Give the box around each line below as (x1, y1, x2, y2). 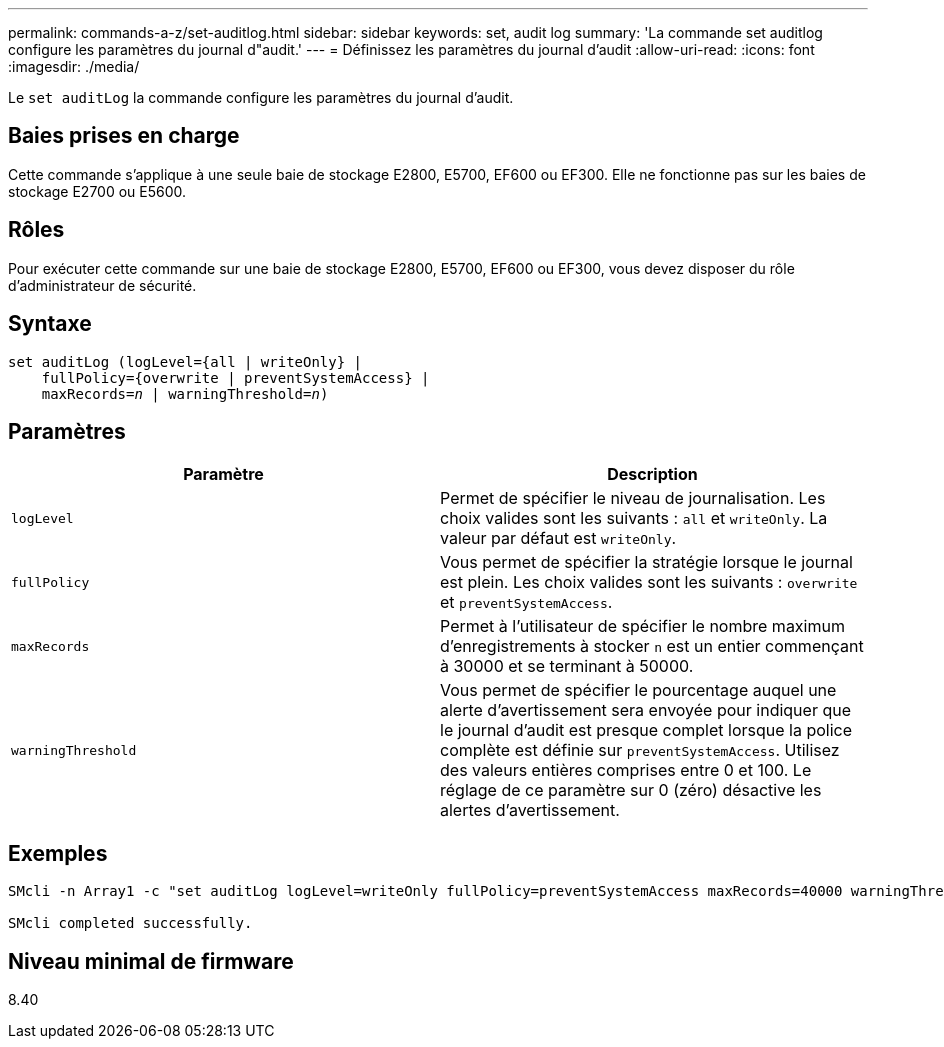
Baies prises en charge (8, 123, 240, 149)
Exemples (8, 840, 108, 866)
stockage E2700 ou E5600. (8, 182, 187, 200)
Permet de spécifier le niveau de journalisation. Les (440, 488, 826, 509)
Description (607, 464, 698, 485)
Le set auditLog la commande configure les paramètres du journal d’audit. (8, 89, 514, 106)
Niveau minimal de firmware (8, 948, 294, 974)
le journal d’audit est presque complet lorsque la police (440, 720, 853, 741)
